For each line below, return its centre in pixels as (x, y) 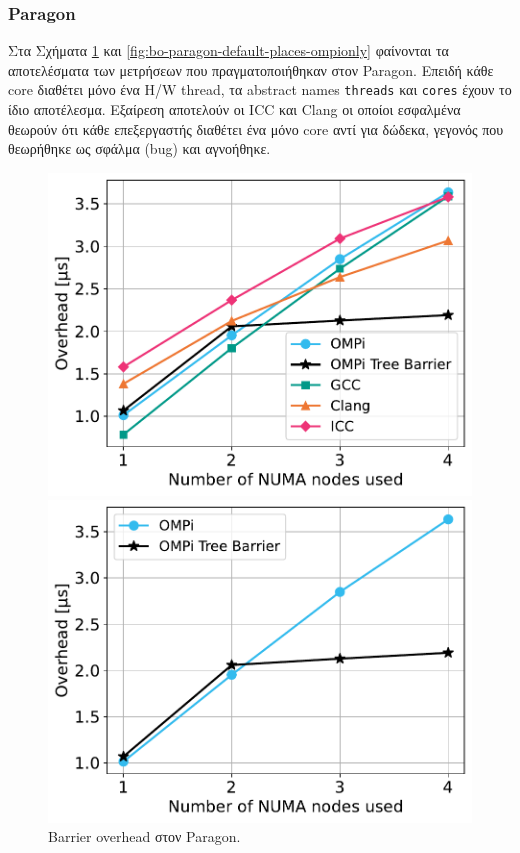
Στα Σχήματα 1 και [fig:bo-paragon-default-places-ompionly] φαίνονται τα (228, 50)
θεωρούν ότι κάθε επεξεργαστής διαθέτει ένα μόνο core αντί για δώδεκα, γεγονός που (256, 128)
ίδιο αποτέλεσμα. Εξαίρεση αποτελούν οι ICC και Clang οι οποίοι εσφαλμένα (234, 109)
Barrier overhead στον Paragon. (144, 836)
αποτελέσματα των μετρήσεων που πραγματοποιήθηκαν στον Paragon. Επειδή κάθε (251, 69)
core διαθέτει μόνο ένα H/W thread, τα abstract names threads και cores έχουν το (260, 89)
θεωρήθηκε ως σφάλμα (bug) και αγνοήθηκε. (139, 148)
